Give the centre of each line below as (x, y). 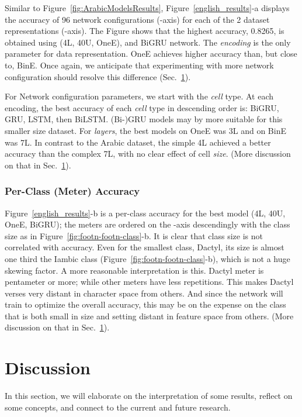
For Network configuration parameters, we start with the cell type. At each (139, 96)
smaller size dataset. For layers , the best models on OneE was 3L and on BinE (145, 130)
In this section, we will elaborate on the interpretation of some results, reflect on (149, 396)
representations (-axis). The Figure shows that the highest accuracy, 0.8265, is (145, 31)
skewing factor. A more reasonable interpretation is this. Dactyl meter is (134, 270)
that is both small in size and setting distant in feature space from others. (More (149, 316)
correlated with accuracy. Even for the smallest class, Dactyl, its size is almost (145, 247)
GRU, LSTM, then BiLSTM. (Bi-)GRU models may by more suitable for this (144, 119)
